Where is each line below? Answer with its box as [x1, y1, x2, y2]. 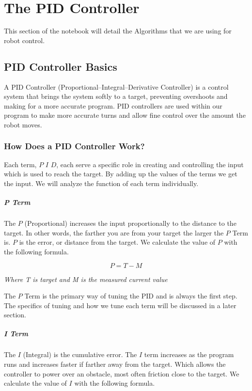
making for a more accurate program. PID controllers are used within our [4, 100, 222, 110]
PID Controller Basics [4, 59, 117, 74]
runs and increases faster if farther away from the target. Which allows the [4, 359, 226, 369]
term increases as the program [144, 349, 234, 360]
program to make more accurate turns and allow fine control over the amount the [4, 110, 246, 120]
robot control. [4, 35, 45, 45]
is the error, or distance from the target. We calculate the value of [19, 237, 216, 247]
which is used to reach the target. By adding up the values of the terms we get [4, 169, 237, 179]
